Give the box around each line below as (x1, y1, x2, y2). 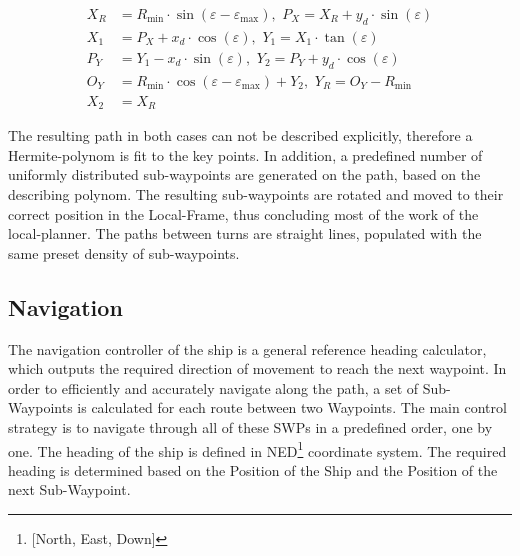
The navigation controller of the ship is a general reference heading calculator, (8, 338, 487, 359)
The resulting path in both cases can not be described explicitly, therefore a (8, 125, 473, 146)
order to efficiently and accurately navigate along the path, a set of (8, 377, 419, 398)
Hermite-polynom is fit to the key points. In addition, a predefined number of (8, 144, 483, 165)
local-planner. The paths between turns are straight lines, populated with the (8, 223, 482, 244)
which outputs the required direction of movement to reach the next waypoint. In (8, 358, 507, 379)
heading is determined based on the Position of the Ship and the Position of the (8, 459, 498, 480)
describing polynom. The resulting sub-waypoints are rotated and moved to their (8, 183, 504, 204)
